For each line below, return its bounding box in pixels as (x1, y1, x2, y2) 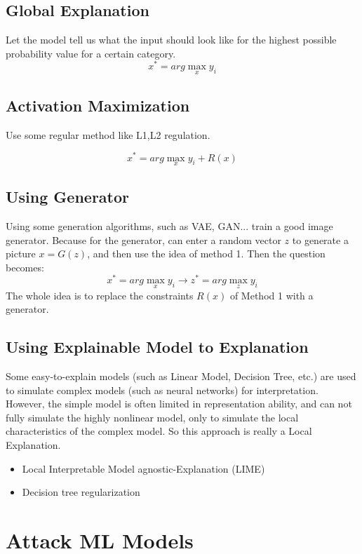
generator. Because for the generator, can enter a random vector (6, 232, 281, 247)
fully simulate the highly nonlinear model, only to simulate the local (6, 410, 299, 424)
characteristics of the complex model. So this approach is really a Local (6, 424, 312, 438)
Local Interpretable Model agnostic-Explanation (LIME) (22, 461, 265, 475)
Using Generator (6, 186, 130, 208)
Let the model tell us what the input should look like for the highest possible (6, 32, 337, 47)
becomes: (6, 259, 44, 274)
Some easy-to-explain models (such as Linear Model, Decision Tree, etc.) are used (6, 369, 356, 384)
